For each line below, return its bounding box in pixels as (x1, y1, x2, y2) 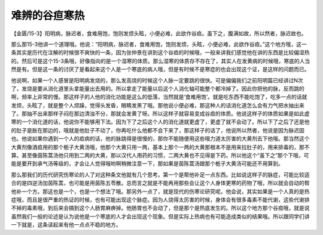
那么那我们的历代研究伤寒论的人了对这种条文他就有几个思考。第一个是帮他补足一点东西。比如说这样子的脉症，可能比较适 (11, 171, 310, 178)
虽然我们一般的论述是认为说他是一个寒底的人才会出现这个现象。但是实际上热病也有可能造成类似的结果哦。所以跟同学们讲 (11, 212, 310, 220)
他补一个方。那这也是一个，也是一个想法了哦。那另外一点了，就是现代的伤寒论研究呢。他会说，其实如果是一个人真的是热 (11, 188, 310, 195)
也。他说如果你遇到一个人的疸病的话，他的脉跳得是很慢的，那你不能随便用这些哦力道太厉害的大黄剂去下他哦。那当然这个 (11, 135, 310, 143)
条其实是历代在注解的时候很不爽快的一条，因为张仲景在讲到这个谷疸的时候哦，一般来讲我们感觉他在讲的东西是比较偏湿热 (11, 49, 310, 56)
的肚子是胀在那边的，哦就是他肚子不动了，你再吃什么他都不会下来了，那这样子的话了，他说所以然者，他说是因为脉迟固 (11, 126, 304, 134)
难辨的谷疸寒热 (11, 9, 85, 22)
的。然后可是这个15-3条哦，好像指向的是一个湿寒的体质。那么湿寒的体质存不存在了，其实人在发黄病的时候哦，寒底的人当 (11, 57, 310, 64)
